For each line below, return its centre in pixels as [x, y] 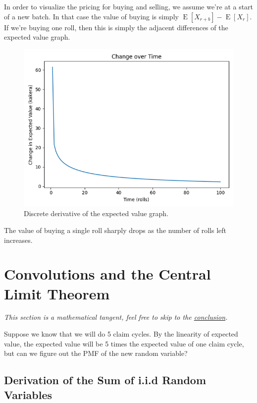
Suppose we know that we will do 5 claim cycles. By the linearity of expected [121, 334]
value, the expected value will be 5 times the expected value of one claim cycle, [124, 343]
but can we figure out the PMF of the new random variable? [96, 353]
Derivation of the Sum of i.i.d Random [105, 380]
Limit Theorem [57, 293]
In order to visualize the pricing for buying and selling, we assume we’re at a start [129, 6]
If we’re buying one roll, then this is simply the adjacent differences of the [116, 27]
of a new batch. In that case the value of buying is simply [91, 16]
